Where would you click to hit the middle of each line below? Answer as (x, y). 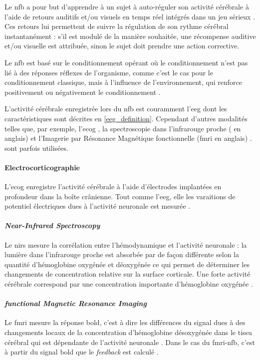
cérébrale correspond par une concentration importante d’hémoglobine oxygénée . (129, 284)
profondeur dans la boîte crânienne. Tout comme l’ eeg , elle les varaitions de (120, 196)
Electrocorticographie (42, 167)
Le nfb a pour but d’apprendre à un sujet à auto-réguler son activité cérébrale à (127, 6)
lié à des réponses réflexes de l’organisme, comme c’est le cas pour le (109, 72)
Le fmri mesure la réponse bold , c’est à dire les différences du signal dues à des (125, 322)
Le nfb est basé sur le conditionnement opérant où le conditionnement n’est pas (126, 62)
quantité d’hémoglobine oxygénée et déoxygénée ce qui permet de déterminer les (127, 264)
